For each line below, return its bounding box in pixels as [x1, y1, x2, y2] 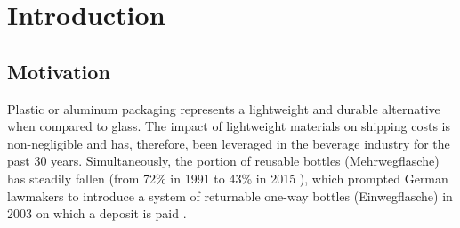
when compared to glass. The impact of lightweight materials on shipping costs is [7, 117, 450, 135]
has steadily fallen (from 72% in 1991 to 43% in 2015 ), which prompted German [7, 168, 448, 187]
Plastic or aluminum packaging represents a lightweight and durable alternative [7, 99, 440, 118]
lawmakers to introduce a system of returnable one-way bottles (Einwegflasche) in [7, 186, 453, 205]
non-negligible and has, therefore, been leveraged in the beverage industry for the [7, 134, 450, 152]
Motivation [7, 57, 110, 85]
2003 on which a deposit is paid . [7, 204, 187, 223]
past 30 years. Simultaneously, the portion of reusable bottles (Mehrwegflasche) [7, 151, 440, 170]
